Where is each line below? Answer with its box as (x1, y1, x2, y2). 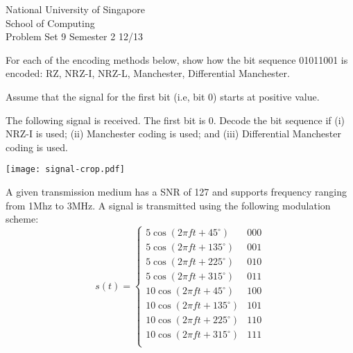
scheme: (6, 212, 39, 226)
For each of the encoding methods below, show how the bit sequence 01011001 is (6, 52, 348, 67)
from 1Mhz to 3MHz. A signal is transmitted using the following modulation (6, 198, 331, 212)
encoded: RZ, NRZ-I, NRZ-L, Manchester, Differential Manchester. (6, 66, 290, 80)
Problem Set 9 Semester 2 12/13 (6, 29, 143, 44)
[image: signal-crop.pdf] (6, 164, 125, 175)
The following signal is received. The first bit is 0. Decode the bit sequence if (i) (6, 112, 345, 127)
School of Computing (6, 15, 95, 30)
